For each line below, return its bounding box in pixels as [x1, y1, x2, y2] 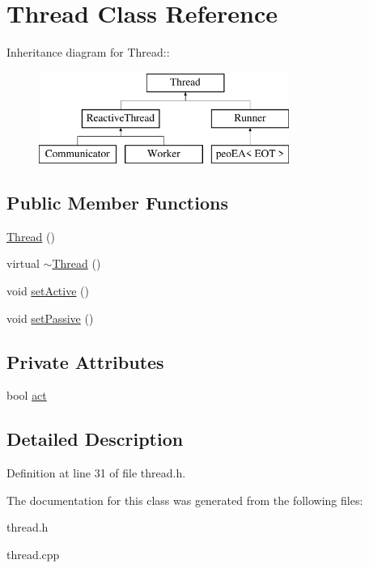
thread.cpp [6, 546, 60, 563]
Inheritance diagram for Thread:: [6, 44, 170, 61]
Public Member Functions [6, 190, 228, 215]
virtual [6, 255, 40, 272]
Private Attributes [6, 349, 164, 374]
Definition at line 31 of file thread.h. [6, 464, 186, 481]
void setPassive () [6, 309, 94, 326]
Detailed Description [6, 426, 184, 451]
